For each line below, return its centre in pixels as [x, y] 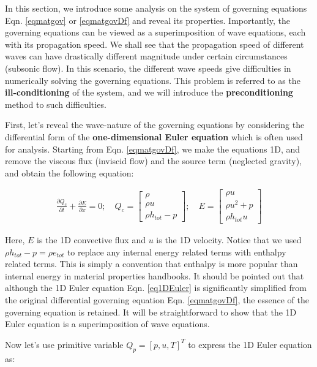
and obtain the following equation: [69, 172]
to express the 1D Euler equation [250, 344]
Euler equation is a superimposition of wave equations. [107, 324]
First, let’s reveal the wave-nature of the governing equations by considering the [155, 125]
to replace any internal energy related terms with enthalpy [177, 252]
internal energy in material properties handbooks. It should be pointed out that [155, 275]
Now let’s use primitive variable [64, 344]
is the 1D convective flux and [91, 239]
